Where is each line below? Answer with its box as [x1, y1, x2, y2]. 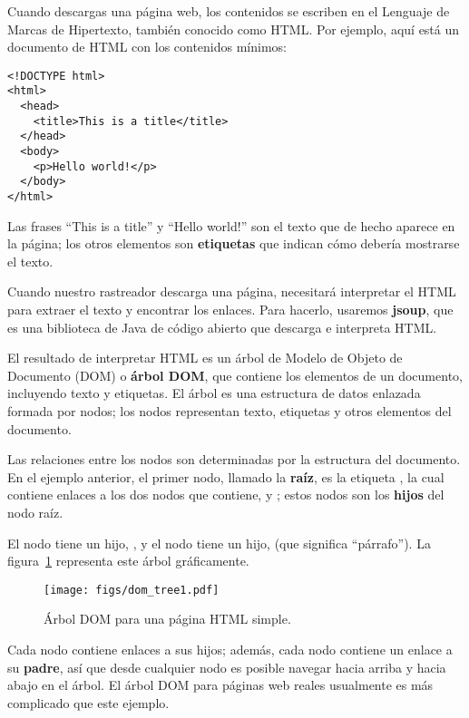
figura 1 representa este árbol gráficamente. [7, 551, 249, 570]
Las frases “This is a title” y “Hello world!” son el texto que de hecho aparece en [7, 216, 455, 235]
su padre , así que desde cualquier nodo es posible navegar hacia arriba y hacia [7, 657, 446, 676]
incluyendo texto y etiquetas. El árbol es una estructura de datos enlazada [7, 383, 421, 403]
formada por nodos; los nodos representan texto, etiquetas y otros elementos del [7, 402, 452, 421]
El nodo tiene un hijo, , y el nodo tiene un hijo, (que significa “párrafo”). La [7, 533, 431, 552]
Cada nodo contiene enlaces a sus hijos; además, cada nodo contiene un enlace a [7, 640, 453, 659]
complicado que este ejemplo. [7, 693, 170, 712]
